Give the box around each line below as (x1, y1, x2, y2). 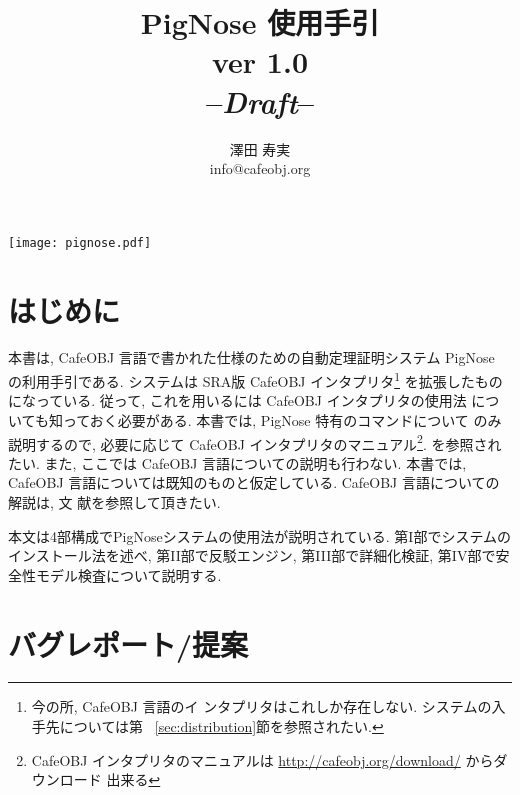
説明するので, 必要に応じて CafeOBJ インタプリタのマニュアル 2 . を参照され (8, 430, 502, 454)
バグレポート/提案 (8, 623, 249, 664)
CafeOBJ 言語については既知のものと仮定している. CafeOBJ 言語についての (8, 472, 500, 493)
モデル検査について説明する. (35, 564, 222, 585)
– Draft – (206, 80, 314, 122)
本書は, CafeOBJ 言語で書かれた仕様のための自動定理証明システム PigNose (8, 347, 495, 368)
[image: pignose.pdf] (8, 235, 152, 250)
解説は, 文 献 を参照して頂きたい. (8, 491, 221, 512)
